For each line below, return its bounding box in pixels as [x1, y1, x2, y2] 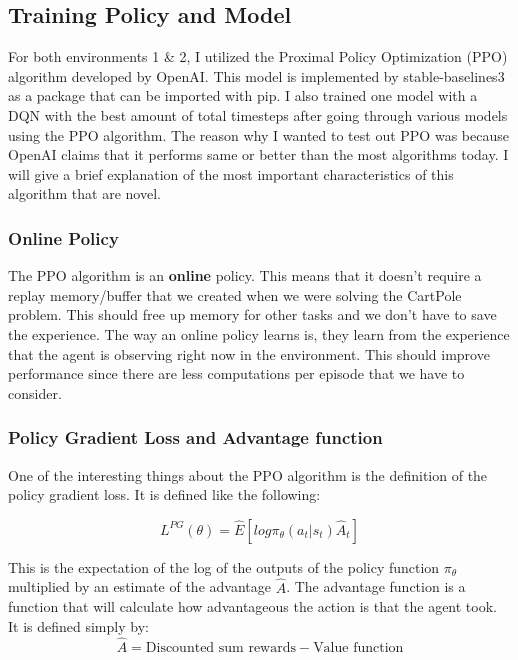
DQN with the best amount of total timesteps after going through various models [8, 104, 508, 125]
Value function [313, 640, 404, 655]
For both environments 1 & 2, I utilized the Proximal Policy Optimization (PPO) [8, 46, 508, 67]
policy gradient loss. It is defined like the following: [8, 484, 321, 505]
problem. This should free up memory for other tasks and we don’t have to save [8, 304, 497, 325]
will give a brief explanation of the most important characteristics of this [8, 163, 454, 184]
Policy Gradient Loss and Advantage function [8, 425, 383, 450]
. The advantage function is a [286, 576, 466, 597]
